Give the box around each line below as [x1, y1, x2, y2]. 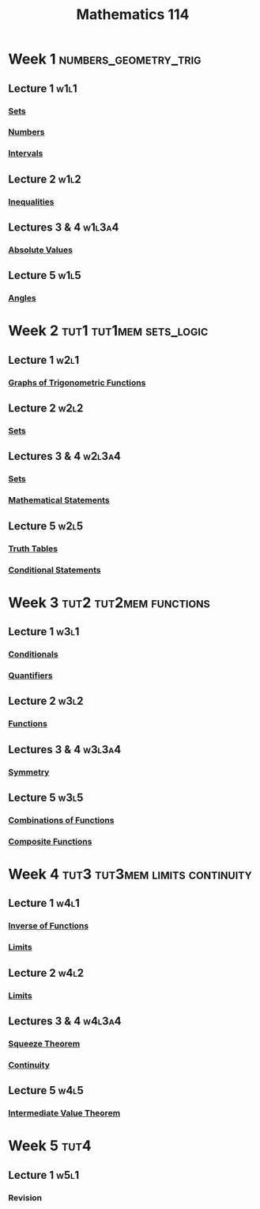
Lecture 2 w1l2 [8, 172, 81, 186]
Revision [8, 1192, 43, 1203]
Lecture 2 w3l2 [8, 694, 85, 708]
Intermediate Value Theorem [8, 1108, 121, 1119]
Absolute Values [8, 244, 73, 255]
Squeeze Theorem [8, 1038, 81, 1049]
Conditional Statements [8, 564, 101, 576]
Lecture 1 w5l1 [8, 1168, 80, 1182]
